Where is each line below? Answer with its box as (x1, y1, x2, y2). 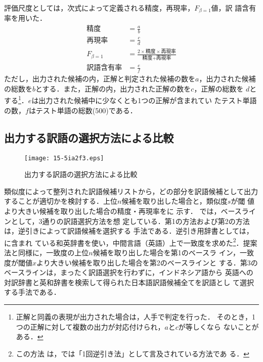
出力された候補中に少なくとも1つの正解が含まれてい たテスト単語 (38, 95, 257, 106)
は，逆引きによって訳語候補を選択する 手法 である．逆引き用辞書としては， (4, 225, 253, 236)
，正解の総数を (194, 83, 244, 94)
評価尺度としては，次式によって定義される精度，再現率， (4, 3, 195, 13)
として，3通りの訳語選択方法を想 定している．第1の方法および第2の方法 (11, 215, 250, 226)
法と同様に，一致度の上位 (4, 247, 89, 257)
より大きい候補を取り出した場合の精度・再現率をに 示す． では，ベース (4, 205, 242, 216)
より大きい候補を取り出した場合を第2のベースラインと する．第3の (36, 257, 258, 267)
